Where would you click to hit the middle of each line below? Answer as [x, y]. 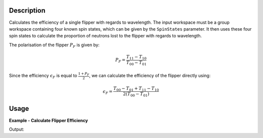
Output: [17, 129]
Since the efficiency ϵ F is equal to [43, 76]
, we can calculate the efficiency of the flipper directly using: [150, 75]
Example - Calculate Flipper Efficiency [48, 120]
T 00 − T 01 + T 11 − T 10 [136, 89]
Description [27, 10]
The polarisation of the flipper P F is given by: [54, 45]
